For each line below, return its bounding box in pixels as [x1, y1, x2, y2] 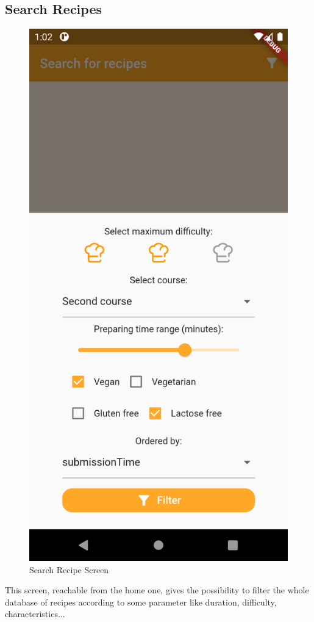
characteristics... [5, 607, 65, 620]
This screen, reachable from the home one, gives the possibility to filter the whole [5, 584, 309, 596]
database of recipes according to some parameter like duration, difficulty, [5, 595, 277, 608]
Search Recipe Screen [29, 563, 109, 576]
